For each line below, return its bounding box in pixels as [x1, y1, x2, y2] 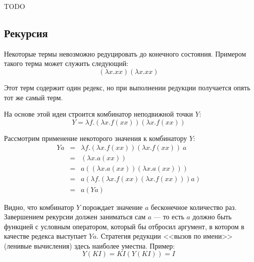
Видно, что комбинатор [4, 201, 74, 212]
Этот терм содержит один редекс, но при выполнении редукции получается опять [4, 82, 251, 92]
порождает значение [82, 201, 143, 212]
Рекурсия [4, 25, 48, 40]
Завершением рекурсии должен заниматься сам [4, 211, 146, 222]
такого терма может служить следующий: [4, 58, 129, 68]
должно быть [192, 211, 232, 222]
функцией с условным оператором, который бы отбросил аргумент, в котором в [4, 221, 245, 231]
